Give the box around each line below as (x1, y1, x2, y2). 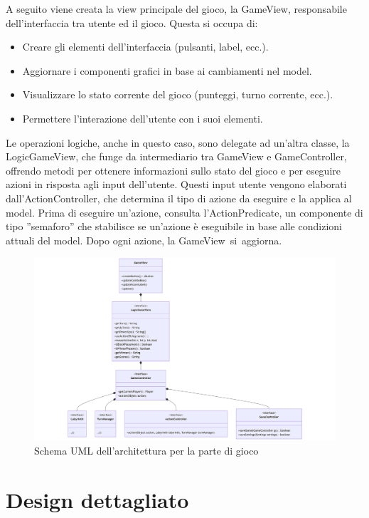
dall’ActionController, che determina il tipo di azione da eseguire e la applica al (6, 190, 352, 205)
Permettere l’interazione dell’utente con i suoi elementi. (22, 110, 263, 125)
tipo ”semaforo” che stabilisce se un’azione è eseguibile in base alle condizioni (6, 219, 342, 234)
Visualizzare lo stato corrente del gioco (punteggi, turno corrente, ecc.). (22, 87, 333, 102)
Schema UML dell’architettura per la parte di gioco (34, 443, 259, 458)
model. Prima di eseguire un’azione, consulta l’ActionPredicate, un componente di (6, 204, 363, 219)
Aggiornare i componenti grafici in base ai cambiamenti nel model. (22, 63, 312, 78)
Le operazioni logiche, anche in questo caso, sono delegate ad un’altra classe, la (6, 135, 350, 150)
